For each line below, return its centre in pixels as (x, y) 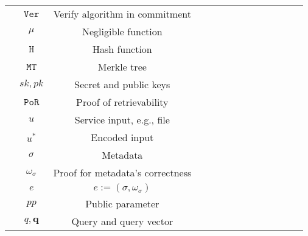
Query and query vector (122, 221)
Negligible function (122, 31)
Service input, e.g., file (122, 120)
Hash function (122, 49)
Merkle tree (122, 67)
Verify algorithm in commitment (122, 14)
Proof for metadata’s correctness (122, 172)
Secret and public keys (122, 84)
